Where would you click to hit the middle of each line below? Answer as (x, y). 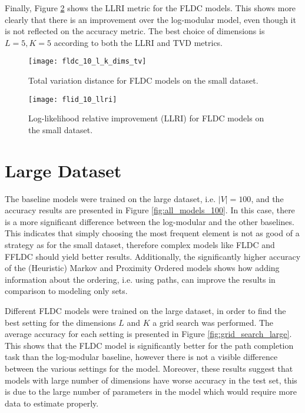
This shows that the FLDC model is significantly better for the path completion (149, 345)
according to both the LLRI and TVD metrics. (138, 42)
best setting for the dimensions (60, 322)
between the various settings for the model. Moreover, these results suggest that (149, 368)
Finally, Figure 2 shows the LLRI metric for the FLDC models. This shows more (150, 8)
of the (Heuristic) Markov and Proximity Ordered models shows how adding (142, 268)
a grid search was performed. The (213, 322)
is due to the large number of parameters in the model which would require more (151, 391)
